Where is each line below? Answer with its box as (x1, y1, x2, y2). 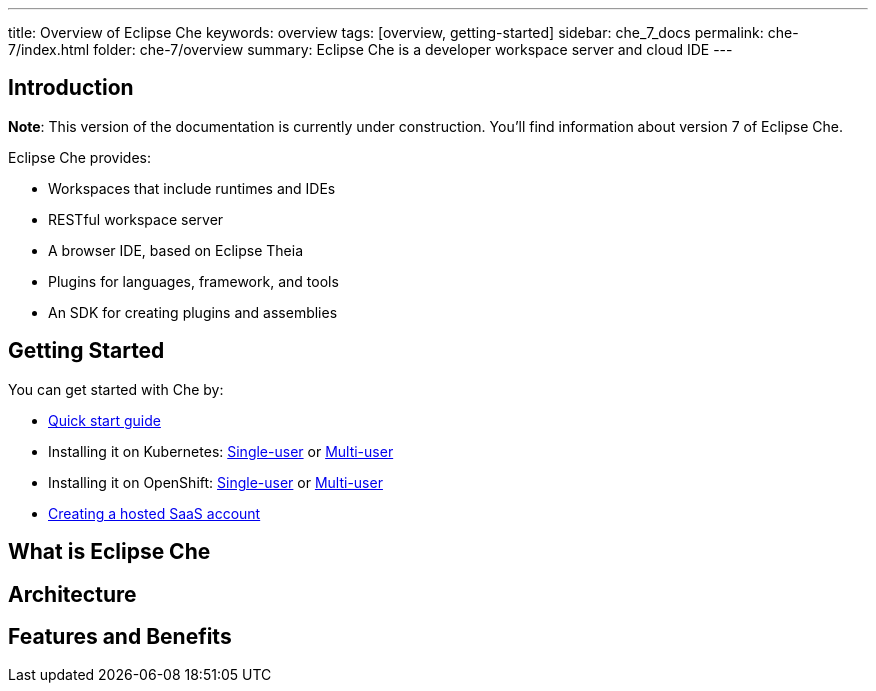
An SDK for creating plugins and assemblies (48, 303, 338, 321)
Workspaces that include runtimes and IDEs (48, 179, 336, 197)
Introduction (8, 75, 134, 101)
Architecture (8, 581, 137, 607)
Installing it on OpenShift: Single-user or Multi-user (48, 473, 383, 491)
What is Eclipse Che (8, 539, 211, 565)
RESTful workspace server (48, 210, 224, 228)
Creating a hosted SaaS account (48, 504, 261, 522)
